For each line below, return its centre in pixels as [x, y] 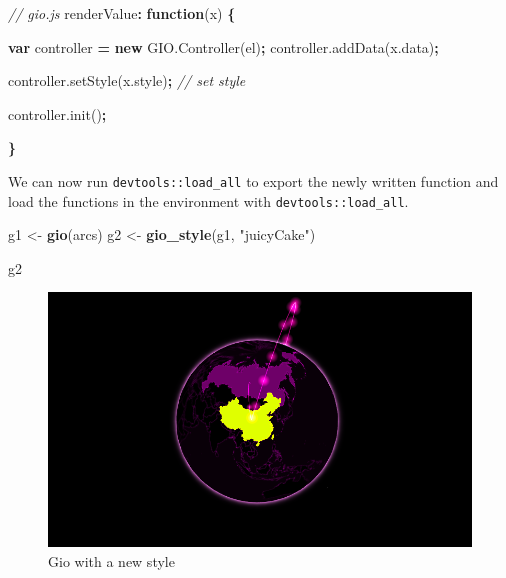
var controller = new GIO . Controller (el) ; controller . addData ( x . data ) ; [223, 46]
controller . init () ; [57, 113]
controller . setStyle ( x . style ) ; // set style [127, 80]
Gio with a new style [111, 560]
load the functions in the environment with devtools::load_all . [208, 200]
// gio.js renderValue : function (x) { [122, 13]
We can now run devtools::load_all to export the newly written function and [253, 180]
